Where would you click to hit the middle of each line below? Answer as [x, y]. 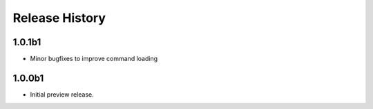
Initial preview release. [62, 94]
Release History [59, 18]
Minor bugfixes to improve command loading [94, 59]
